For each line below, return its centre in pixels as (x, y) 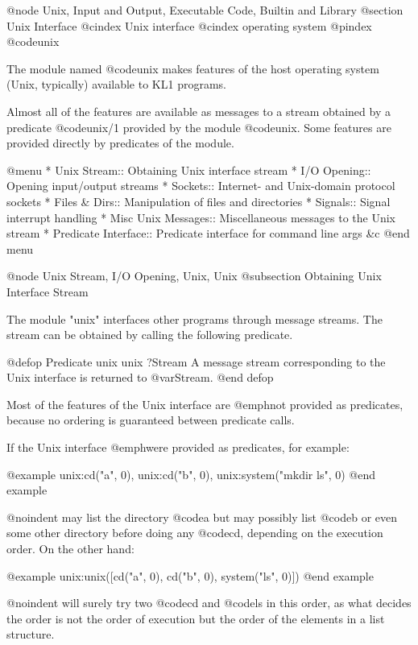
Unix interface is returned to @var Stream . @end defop (140, 377)
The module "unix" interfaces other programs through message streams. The (195, 318)
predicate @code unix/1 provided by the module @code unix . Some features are (199, 127)
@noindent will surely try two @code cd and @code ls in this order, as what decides (209, 603)
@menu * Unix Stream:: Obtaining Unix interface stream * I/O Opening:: (189, 170)
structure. (31, 634)
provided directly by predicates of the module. (120, 143)
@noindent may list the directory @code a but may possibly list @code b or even (202, 517)
